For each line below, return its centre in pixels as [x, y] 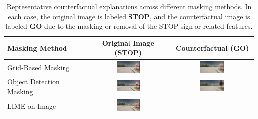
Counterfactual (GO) [212, 48]
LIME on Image [32, 106]
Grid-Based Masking [39, 67]
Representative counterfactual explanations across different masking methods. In [129, 6]
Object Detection [33, 82]
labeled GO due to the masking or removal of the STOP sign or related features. [129, 26]
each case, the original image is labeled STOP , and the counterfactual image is [129, 16]
